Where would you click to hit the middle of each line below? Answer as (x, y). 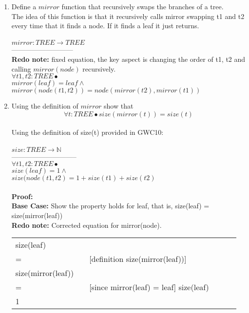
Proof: (22, 196)
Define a (24, 6)
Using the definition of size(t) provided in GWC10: (87, 132)
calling (21, 68)
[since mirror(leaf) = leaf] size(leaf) (149, 287)
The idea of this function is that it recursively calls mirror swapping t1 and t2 (128, 16)
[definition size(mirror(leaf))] (138, 259)
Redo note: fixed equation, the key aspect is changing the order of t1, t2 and (128, 59)
